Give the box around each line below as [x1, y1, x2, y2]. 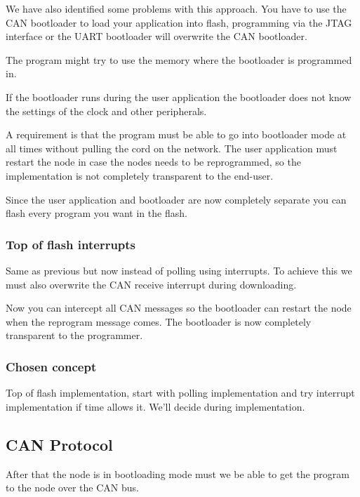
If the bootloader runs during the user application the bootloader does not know [6, 89, 352, 104]
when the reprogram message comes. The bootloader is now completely [6, 314, 312, 329]
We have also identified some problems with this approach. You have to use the [6, 1, 347, 15]
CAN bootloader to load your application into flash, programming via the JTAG [6, 15, 352, 29]
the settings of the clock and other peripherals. [6, 103, 207, 118]
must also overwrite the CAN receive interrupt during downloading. [6, 277, 297, 291]
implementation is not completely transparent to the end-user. [6, 168, 274, 183]
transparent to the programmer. [6, 328, 143, 343]
